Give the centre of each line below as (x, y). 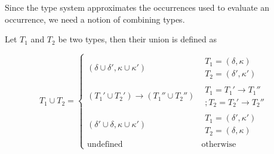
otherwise (219, 145)
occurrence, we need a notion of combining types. (95, 19)
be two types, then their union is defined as (137, 39)
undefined (105, 145)
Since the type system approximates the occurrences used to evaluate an (137, 7)
